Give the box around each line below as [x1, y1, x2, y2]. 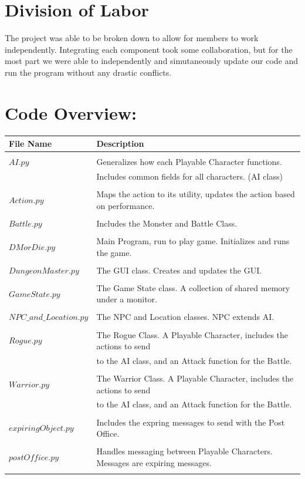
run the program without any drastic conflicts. [5, 66, 172, 78]
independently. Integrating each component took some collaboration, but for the [5, 43, 293, 55]
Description [96, 137, 144, 150]
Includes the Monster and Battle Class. [96, 217, 238, 229]
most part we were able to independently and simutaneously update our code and [5, 55, 299, 67]
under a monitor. [96, 293, 157, 305]
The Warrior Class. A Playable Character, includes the [96, 372, 294, 384]
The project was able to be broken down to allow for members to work [5, 32, 259, 44]
